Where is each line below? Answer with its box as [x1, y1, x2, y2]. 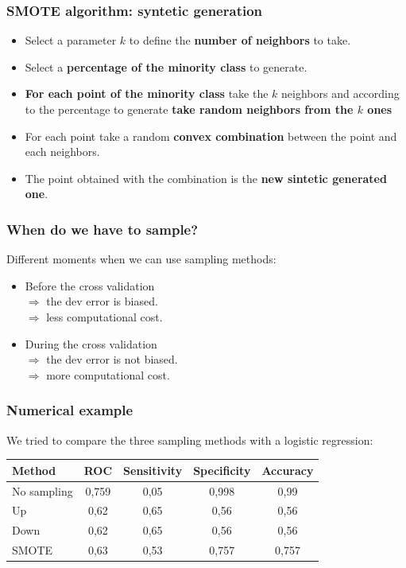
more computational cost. [46, 366, 170, 383]
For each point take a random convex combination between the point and [25, 127, 397, 144]
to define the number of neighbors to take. [129, 32, 351, 49]
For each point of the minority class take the [25, 85, 269, 102]
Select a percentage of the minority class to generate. [25, 58, 307, 75]
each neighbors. [25, 143, 100, 160]
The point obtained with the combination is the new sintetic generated [25, 169, 387, 186]
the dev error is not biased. [46, 351, 178, 368]
